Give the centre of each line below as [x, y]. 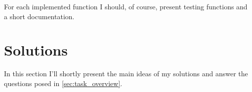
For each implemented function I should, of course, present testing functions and [126, 6]
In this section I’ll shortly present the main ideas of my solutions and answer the [126, 74]
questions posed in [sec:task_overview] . [63, 83]
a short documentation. [39, 16]
